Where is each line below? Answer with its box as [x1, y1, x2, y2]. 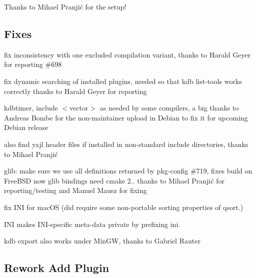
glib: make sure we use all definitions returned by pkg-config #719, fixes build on [4, 165, 252, 176]
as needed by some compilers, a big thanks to [99, 102, 239, 113]
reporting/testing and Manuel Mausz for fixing [4, 185, 147, 195]
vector [69, 102, 88, 113]
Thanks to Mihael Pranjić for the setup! [4, 1, 126, 11]
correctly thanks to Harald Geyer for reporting [4, 85, 147, 96]
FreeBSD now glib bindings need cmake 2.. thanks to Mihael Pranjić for [4, 175, 224, 185]
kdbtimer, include [4, 102, 58, 113]
